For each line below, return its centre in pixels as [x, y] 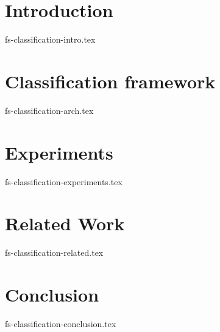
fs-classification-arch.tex [49, 110]
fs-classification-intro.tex [50, 39]
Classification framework [110, 81]
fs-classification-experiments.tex [64, 181]
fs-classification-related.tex [54, 253]
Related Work [65, 223]
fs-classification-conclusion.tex [61, 323]
